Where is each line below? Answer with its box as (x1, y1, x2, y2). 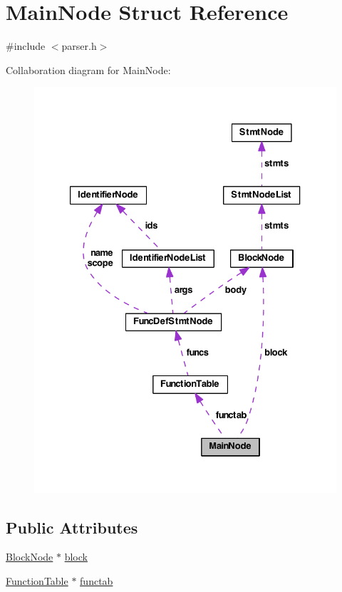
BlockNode (6, 549, 53, 564)
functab (80, 573, 113, 588)
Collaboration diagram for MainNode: (6, 62, 171, 77)
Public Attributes (6, 516, 138, 538)
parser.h (61, 38, 97, 53)
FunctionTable (6, 573, 68, 588)
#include (6, 38, 46, 53)
